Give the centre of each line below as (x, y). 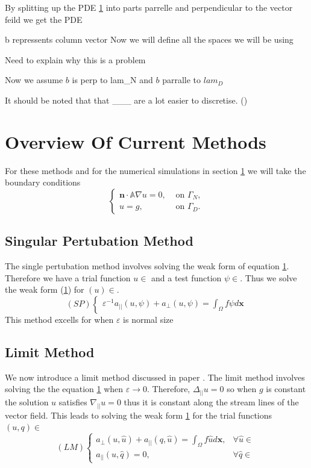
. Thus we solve (269, 277)
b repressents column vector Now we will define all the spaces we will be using (149, 39)
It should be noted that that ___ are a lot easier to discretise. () (126, 100)
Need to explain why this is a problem (75, 59)
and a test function (187, 277)
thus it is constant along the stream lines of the (211, 401)
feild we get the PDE (44, 19)
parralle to (182, 80)
